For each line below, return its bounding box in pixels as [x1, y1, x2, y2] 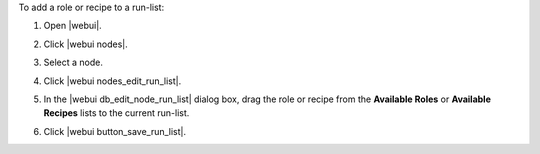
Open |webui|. [43, 20, 102, 32]
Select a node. [43, 56, 104, 69]
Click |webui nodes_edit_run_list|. [43, 75, 182, 87]
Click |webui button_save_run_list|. [43, 125, 187, 137]
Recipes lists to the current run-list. [43, 107, 190, 119]
